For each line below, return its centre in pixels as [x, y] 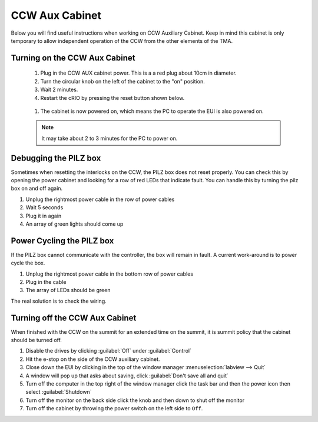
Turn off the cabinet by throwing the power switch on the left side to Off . [114, 408]
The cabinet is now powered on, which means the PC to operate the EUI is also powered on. [152, 111]
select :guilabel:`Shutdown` [59, 392]
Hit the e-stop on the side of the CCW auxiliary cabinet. [93, 359]
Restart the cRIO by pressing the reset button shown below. [112, 98]
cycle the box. [28, 263]
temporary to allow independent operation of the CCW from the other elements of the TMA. [122, 41]
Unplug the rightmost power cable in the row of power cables [100, 199]
